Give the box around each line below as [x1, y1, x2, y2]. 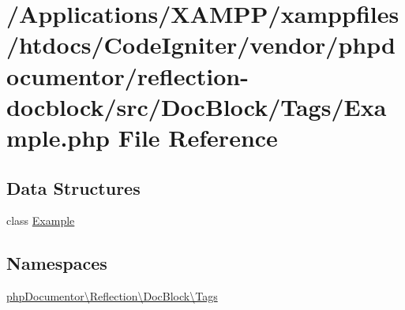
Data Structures [6, 175, 141, 200]
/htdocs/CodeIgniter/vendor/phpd [6, 28, 396, 61]
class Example [6, 212, 75, 229]
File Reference [118, 121, 278, 153]
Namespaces [6, 251, 107, 275]
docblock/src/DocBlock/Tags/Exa [6, 90, 387, 122]
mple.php [6, 121, 111, 153]
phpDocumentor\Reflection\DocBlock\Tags [6, 288, 218, 304]
